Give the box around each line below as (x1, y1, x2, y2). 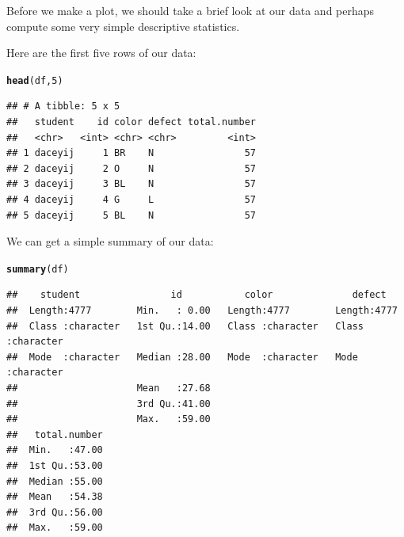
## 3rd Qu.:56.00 (6, 506, 103, 518)
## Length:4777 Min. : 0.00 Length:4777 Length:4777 (6, 305, 398, 317)
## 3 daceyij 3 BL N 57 (6, 178, 256, 190)
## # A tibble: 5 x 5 (6, 101, 120, 112)
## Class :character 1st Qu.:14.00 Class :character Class (6, 320, 364, 332)
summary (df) (6, 263, 69, 275)
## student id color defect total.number (6, 116, 256, 128)
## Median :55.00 (6, 475, 103, 487)
